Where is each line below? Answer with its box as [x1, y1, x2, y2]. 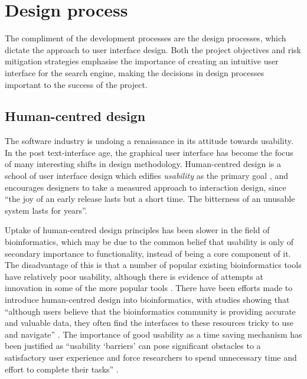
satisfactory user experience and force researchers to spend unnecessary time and [5, 351, 297, 363]
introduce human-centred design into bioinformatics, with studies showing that [5, 293, 290, 306]
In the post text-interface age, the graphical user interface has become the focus [5, 146, 293, 158]
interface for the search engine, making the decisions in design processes [5, 66, 264, 79]
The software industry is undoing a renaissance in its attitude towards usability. [5, 135, 293, 147]
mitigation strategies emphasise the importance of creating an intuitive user [5, 55, 279, 67]
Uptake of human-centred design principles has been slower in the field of [5, 224, 270, 236]
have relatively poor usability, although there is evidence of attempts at [5, 270, 263, 282]
